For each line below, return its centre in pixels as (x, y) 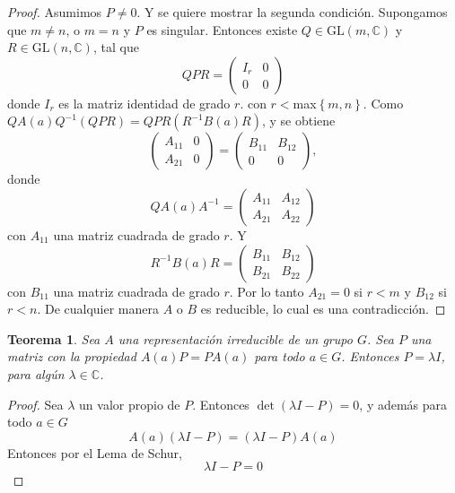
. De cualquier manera (98, 309)
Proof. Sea (35, 404)
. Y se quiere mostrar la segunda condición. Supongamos (292, 12)
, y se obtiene (298, 121)
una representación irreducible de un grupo (235, 338)
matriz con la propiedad (72, 356)
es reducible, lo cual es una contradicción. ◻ (323, 309)
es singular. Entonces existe (222, 29)
